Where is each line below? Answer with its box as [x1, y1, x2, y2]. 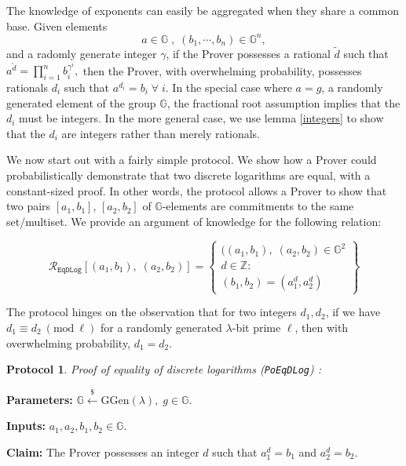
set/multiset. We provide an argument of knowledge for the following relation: [6, 213, 382, 229]
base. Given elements [6, 17, 108, 34]
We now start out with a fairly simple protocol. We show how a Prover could [6, 151, 377, 168]
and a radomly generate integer [6, 45, 157, 61]
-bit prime [232, 319, 281, 335]
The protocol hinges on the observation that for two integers [6, 304, 297, 320]
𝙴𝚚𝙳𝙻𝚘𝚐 [57, 266, 82, 275]
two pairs [6, 198, 51, 214]
